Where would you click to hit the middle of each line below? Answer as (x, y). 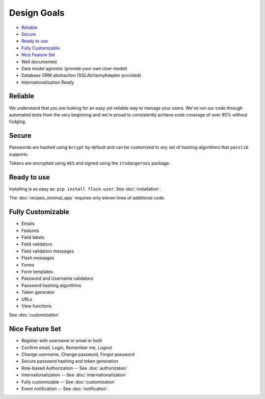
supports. (19, 154)
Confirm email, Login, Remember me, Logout (67, 348)
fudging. (18, 122)
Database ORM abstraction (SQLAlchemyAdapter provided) (81, 75)
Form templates (37, 272)
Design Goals (37, 13)
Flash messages (38, 258)
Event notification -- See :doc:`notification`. (65, 388)
